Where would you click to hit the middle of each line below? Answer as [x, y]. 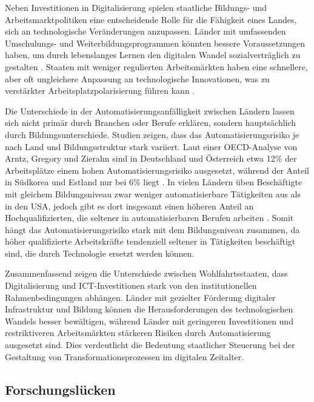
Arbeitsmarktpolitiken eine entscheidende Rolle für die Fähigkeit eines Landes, [151, 19]
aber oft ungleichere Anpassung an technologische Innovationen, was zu [137, 78]
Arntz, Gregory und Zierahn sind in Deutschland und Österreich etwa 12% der [151, 158]
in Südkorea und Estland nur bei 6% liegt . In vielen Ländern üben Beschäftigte [154, 182]
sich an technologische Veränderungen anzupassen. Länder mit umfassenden [145, 31]
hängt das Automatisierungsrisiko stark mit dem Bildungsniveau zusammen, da [152, 229]
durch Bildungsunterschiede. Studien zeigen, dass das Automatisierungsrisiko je [152, 134]
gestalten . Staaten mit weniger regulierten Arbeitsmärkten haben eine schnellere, [156, 66]
